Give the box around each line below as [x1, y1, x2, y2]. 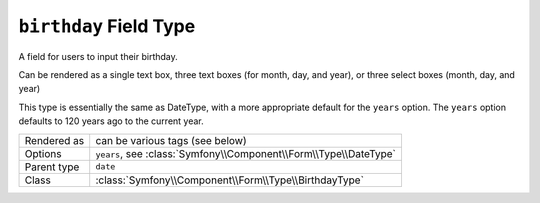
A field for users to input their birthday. [18, 50, 179, 62]
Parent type [24, 160, 80, 174]
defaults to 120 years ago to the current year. [18, 115, 204, 127]
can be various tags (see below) [95, 133, 247, 147]
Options [24, 146, 62, 160]
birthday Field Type [18, 15, 196, 37]
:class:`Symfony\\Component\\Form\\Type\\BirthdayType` [95, 173, 365, 187]
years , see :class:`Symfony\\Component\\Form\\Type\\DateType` [95, 146, 397, 160]
